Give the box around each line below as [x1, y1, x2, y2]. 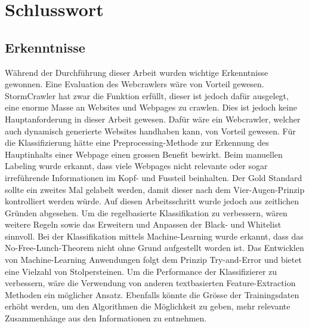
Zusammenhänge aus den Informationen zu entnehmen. [5, 312, 207, 324]
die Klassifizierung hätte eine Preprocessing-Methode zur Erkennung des [5, 136, 269, 149]
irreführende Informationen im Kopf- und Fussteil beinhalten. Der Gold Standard [5, 171, 302, 183]
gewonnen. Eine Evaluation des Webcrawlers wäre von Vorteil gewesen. [5, 78, 264, 90]
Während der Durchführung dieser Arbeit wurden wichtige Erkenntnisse [5, 66, 268, 78]
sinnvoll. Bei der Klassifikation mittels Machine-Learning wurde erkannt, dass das [5, 229, 304, 242]
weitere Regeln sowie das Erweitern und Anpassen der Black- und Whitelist [5, 218, 282, 231]
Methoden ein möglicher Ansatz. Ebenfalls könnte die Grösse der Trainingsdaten [5, 288, 299, 301]
